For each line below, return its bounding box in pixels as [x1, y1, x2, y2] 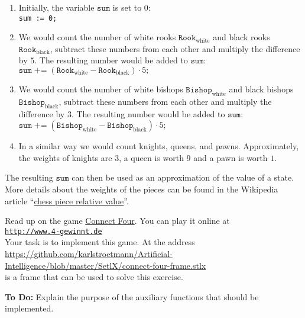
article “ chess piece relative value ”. [5, 194, 129, 207]
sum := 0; [18, 14, 57, 23]
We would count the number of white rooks [18, 31, 176, 43]
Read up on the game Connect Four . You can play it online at [5, 214, 230, 227]
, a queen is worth [119, 151, 184, 163]
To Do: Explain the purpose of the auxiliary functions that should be [5, 290, 259, 303]
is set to [112, 1, 142, 13]
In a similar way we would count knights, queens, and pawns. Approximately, [18, 140, 299, 152]
